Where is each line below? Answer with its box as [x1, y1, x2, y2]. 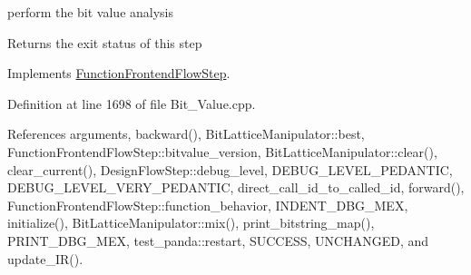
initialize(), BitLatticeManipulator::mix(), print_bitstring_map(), [7, 213, 375, 232]
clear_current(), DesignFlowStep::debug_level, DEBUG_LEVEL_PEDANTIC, [7, 160, 453, 179]
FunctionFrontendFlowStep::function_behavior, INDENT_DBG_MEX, [7, 195, 408, 214]
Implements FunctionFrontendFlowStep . [7, 64, 231, 83]
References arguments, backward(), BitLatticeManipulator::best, [7, 124, 365, 143]
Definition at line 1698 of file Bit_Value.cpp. [7, 93, 256, 113]
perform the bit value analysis [7, 3, 174, 21]
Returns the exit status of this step [7, 33, 202, 52]
